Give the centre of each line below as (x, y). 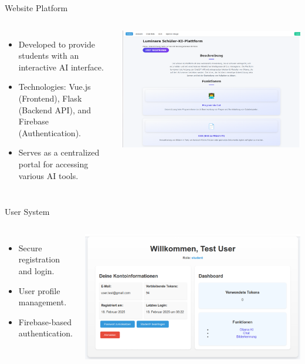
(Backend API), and (55, 109)
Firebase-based (45, 321)
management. (43, 302)
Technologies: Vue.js (55, 87)
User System (27, 212)
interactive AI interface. (61, 67)
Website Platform (36, 8)
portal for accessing (53, 164)
